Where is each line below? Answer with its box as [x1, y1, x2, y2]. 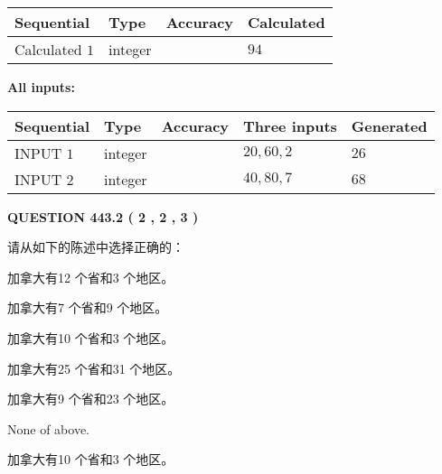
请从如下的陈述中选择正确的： [7, 237, 184, 256]
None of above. [7, 419, 89, 438]
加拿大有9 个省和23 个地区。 [7, 389, 174, 408]
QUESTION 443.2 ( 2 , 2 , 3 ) [7, 207, 199, 226]
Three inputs [243, 115, 337, 136]
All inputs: [7, 78, 75, 96]
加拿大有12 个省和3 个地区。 [7, 267, 174, 286]
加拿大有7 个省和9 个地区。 [7, 298, 168, 317]
